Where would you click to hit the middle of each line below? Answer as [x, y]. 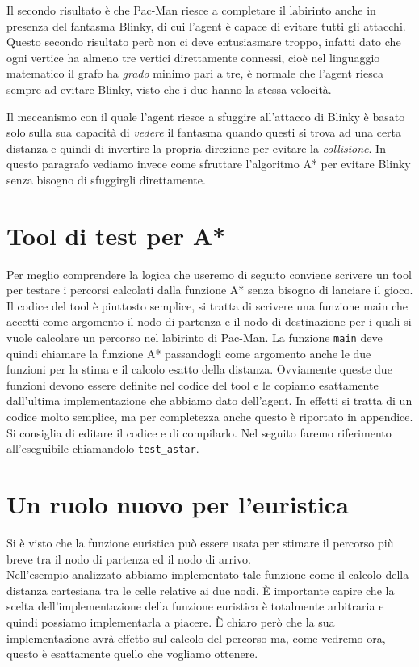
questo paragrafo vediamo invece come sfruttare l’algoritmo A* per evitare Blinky [209, 164]
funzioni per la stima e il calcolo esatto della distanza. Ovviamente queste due [199, 369]
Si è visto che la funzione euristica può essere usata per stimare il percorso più [200, 543]
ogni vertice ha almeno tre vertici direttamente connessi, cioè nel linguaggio [193, 57]
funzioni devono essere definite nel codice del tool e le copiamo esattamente [193, 384]
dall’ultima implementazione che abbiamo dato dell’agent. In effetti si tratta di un [209, 401]
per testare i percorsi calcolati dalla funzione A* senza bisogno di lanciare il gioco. [210, 290]
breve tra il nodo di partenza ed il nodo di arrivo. [129, 558]
